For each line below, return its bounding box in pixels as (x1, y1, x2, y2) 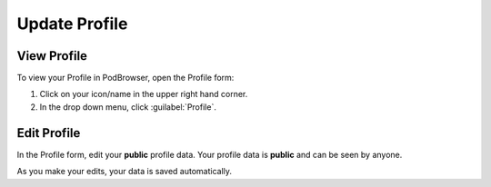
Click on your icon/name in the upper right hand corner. (39, 89, 248, 100)
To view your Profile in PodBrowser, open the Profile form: (16, 73, 235, 84)
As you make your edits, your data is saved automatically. (16, 166, 232, 177)
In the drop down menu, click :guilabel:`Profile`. (39, 101, 217, 113)
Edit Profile (16, 125, 81, 141)
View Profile (16, 48, 88, 64)
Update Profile (16, 14, 128, 34)
